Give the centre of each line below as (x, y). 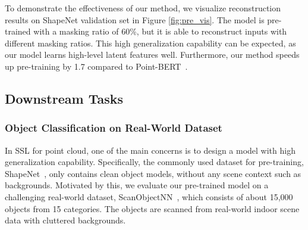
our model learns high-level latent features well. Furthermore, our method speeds (152, 55)
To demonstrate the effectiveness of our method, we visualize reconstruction (143, 8)
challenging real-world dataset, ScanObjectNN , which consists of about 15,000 (149, 196)
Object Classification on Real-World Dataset (114, 128)
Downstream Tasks (64, 98)
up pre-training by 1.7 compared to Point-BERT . (96, 66)
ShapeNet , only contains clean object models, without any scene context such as (153, 173)
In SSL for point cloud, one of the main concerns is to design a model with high (150, 150)
